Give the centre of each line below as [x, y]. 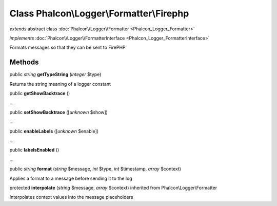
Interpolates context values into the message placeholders [71, 197]
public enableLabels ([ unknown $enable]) [54, 131]
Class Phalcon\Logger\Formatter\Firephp [99, 13]
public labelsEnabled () [34, 150]
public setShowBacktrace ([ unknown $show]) [58, 112]
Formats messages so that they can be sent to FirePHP [67, 48]
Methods [24, 62]
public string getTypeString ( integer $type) [55, 74]
